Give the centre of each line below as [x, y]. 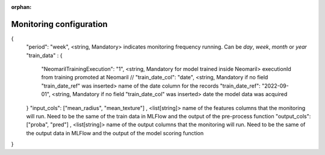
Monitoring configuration [59, 24]
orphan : [21, 7]
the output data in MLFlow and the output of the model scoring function [115, 133]
